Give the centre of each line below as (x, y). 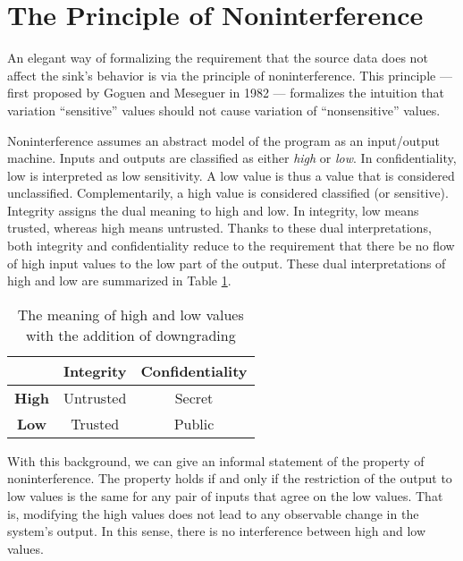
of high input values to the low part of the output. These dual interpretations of (227, 263)
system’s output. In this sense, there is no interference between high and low (217, 531)
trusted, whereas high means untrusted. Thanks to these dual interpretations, (219, 228)
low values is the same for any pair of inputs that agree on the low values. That (225, 496)
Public (194, 423)
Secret (194, 397)
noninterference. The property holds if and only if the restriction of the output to (230, 478)
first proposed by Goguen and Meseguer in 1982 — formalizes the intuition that (226, 93)
